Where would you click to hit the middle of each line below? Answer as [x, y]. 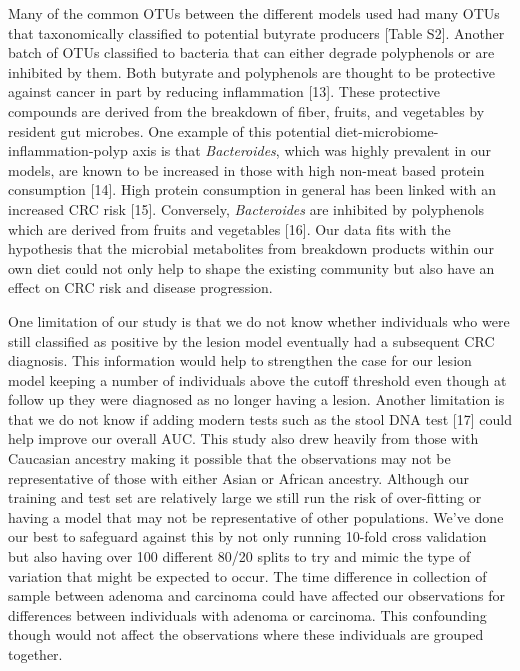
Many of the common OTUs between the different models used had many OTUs [254, 13]
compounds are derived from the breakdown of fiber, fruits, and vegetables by [246, 110]
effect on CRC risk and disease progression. [140, 287]
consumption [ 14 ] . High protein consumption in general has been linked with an [252, 189]
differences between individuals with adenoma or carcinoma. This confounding [247, 614]
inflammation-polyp [68, 150]
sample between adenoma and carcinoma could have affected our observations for [256, 595]
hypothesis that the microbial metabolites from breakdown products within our [251, 248]
